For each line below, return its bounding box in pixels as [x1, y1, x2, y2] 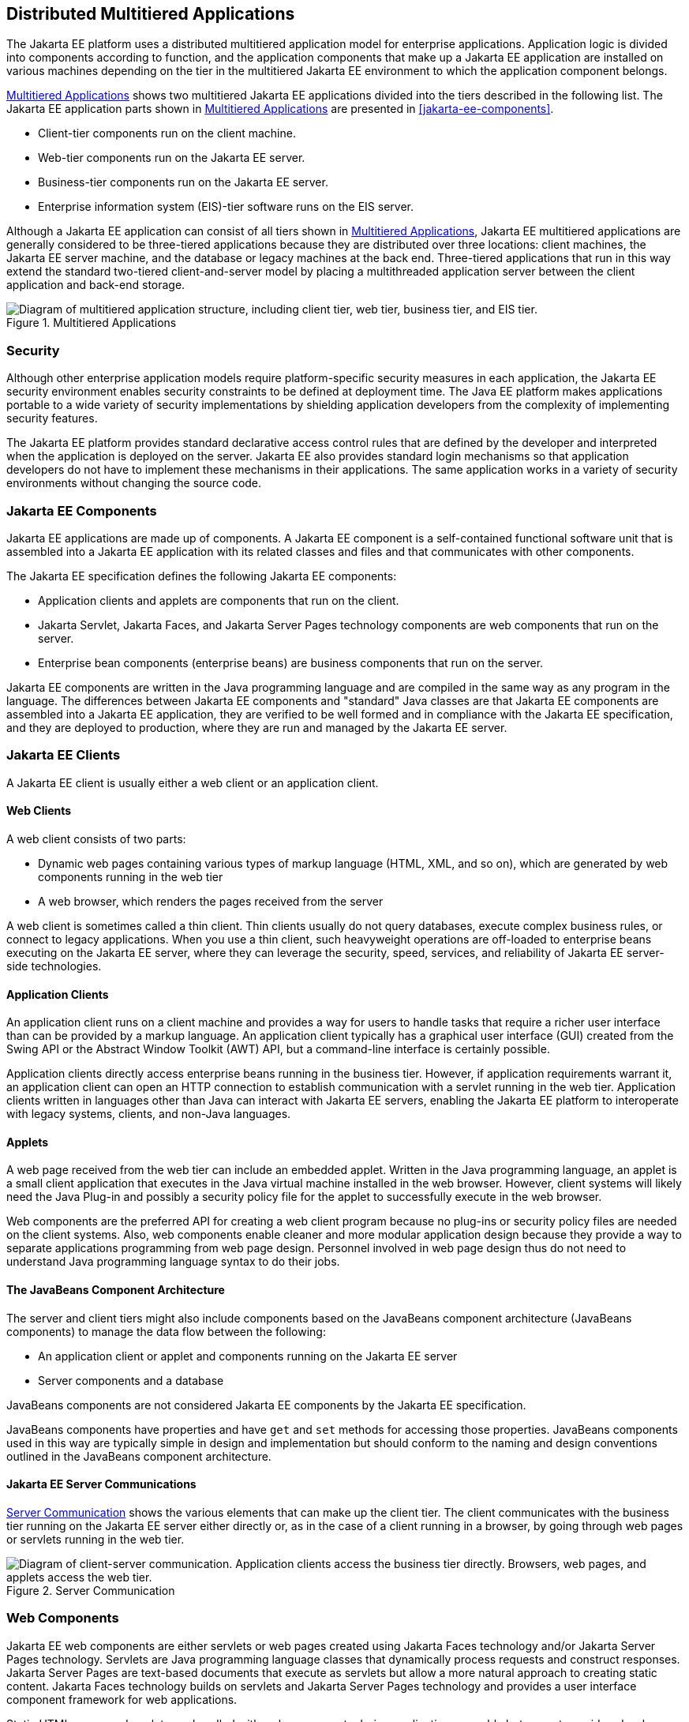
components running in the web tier [38, 869, 223, 884]
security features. [6, 411, 98, 426]
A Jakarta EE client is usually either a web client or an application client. [6, 775, 379, 790]
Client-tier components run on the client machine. [38, 126, 296, 141]
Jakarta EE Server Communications [6, 1477, 197, 1491]
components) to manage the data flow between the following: [6, 1324, 326, 1338]
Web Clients [6, 804, 72, 818]
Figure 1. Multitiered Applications [6, 316, 177, 330]
